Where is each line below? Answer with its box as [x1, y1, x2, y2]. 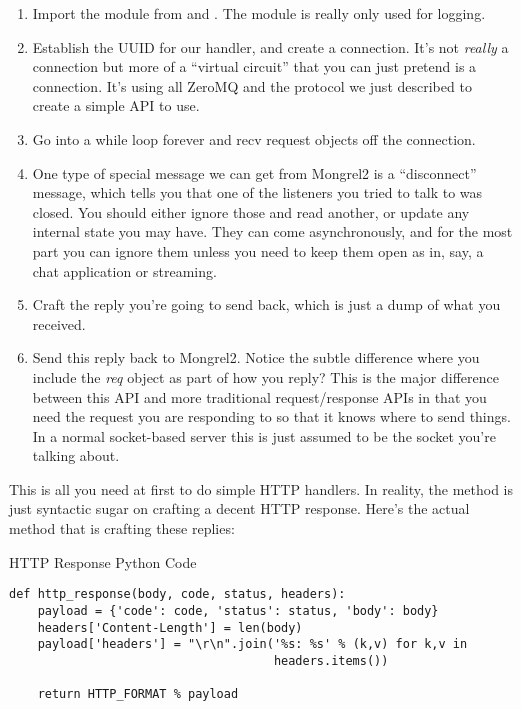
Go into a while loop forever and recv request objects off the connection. [32, 128, 476, 149]
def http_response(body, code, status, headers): [9, 587, 346, 602]
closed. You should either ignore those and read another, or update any [32, 201, 470, 222]
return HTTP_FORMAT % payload [37, 687, 239, 702]
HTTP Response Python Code [9, 551, 197, 572]
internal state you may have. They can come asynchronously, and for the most [32, 221, 513, 242]
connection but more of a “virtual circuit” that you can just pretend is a [32, 56, 477, 77]
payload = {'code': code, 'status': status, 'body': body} [37, 603, 439, 618]
